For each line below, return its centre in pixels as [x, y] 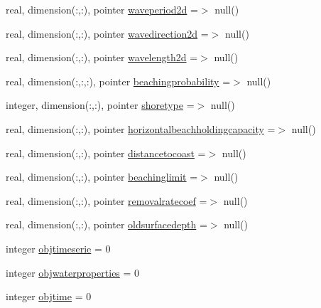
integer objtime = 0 [49, 296]
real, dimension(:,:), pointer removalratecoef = [107, 200]
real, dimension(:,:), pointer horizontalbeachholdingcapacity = [141, 128]
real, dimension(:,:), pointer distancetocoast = [106, 153]
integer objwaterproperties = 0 [73, 272]
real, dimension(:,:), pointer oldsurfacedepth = [107, 224]
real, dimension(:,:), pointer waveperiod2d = [102, 9]
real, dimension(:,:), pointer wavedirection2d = [107, 33]
